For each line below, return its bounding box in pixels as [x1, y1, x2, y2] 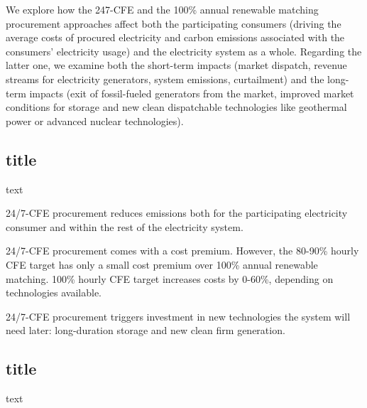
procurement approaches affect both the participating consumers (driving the [6, 16, 341, 31]
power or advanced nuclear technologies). [6, 113, 184, 128]
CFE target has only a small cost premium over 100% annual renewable [6, 257, 318, 272]
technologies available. [6, 285, 102, 300]
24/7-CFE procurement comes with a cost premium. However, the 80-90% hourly [6, 243, 359, 258]
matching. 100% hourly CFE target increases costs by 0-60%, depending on [6, 271, 334, 286]
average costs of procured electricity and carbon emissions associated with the [6, 30, 345, 45]
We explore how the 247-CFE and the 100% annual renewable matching [6, 2, 319, 16]
